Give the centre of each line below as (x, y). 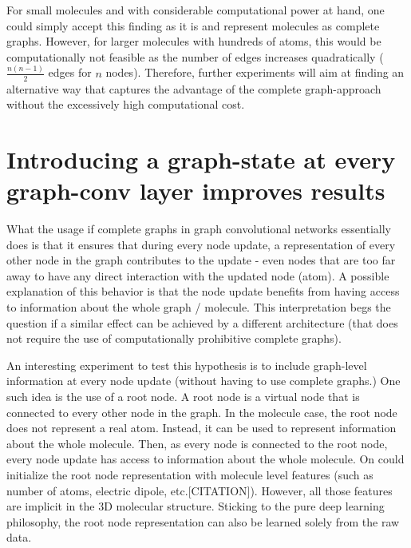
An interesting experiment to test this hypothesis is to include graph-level (187, 365)
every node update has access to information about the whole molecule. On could (205, 459)
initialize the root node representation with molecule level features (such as (190, 474)
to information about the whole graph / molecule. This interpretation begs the (199, 306)
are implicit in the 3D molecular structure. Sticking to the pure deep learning (196, 506)
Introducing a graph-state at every (201, 159)
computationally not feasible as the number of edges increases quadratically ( (195, 56)
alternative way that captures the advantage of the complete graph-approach (194, 88)
